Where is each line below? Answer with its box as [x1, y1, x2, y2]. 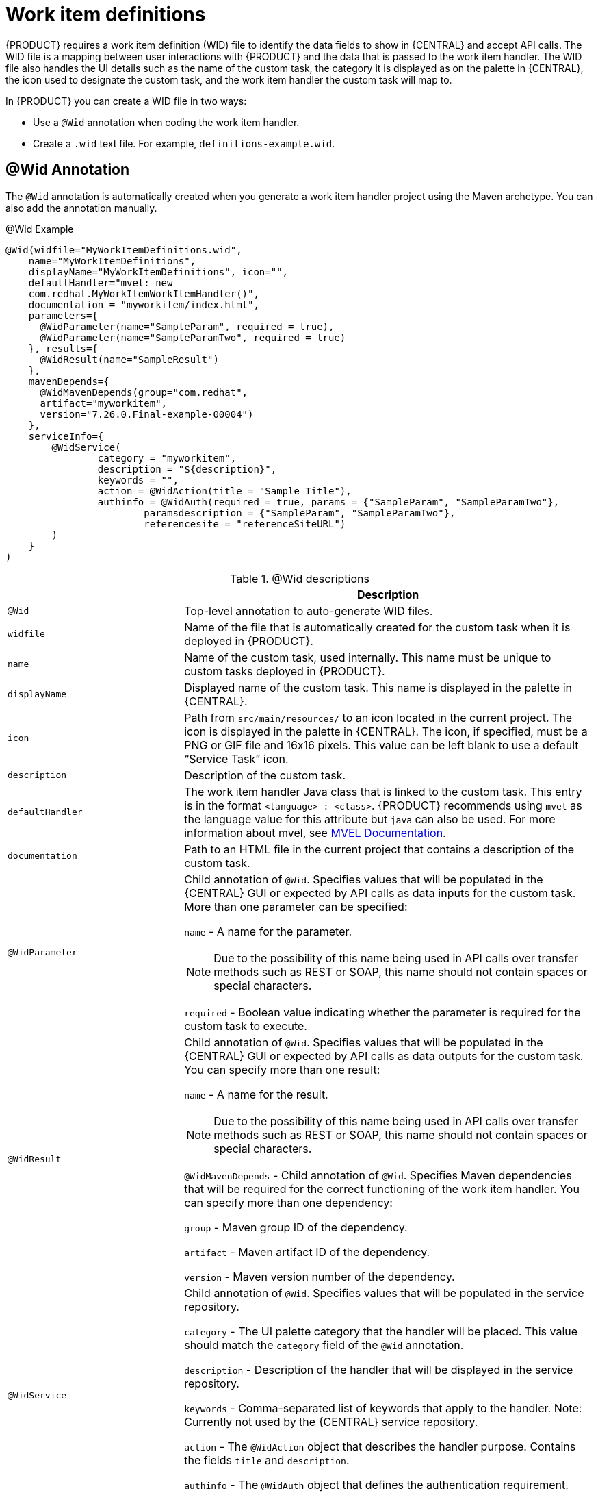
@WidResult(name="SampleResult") [40, 353, 219, 365]
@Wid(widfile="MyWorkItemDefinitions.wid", [5, 244, 242, 255]
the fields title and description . [184, 1453, 350, 1467]
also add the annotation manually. [5, 201, 157, 214]
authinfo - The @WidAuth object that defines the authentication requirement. [184, 1477, 569, 1492]
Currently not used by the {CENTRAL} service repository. [184, 1414, 478, 1429]
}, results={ [28, 342, 98, 354]
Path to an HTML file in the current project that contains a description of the [184, 842, 575, 856]
